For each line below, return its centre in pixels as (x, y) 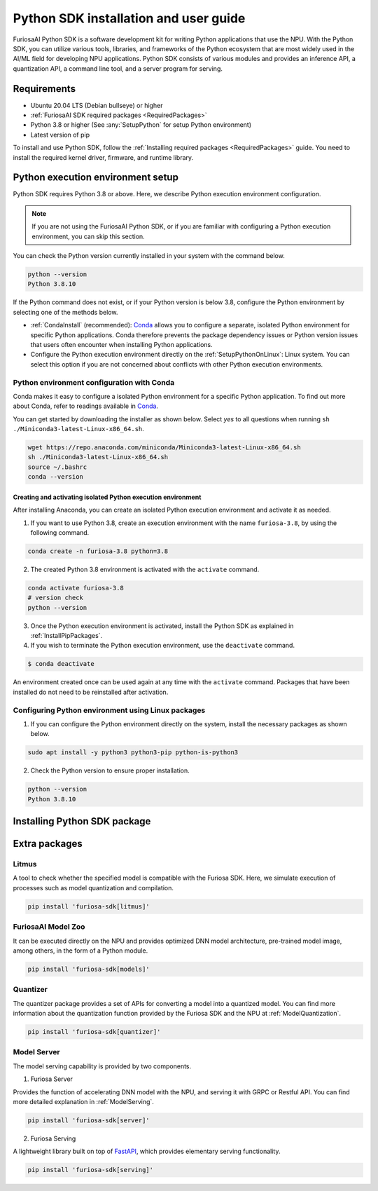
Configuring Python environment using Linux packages (109, 710)
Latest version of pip (60, 135)
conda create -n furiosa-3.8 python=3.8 (98, 551)
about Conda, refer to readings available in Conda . (86, 406)
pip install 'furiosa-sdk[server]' (89, 1120)
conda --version (56, 477)
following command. (60, 532)
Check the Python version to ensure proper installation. (110, 770)
